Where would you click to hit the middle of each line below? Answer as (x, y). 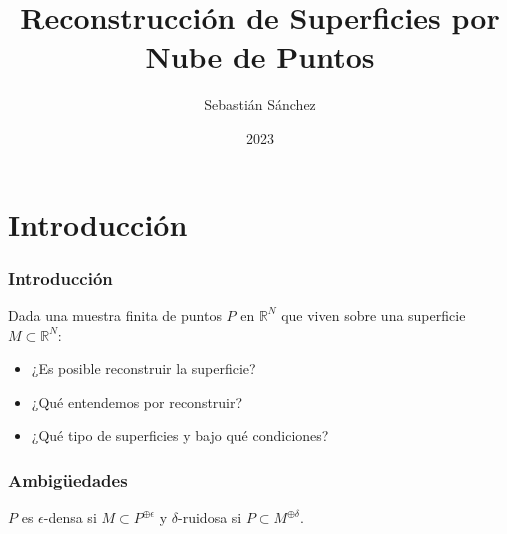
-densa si (70, 517)
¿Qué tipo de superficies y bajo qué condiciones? (180, 435)
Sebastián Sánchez (260, 104)
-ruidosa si (210, 517)
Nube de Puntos (260, 56)
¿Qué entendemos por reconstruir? (137, 401)
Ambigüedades (68, 479)
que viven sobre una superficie (373, 314)
